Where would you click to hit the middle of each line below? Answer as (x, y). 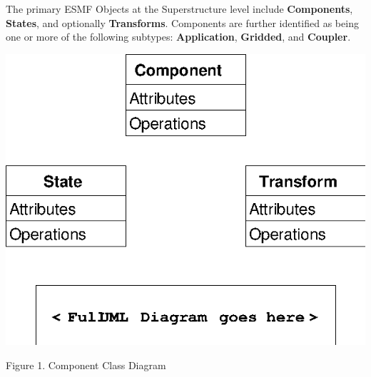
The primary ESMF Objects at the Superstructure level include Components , (179, 9)
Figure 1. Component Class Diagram (86, 365)
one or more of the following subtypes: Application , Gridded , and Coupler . (178, 37)
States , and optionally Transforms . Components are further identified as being (182, 22)
